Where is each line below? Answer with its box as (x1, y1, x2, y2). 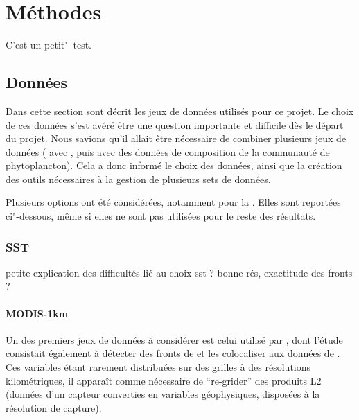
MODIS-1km (6, 306, 69, 320)
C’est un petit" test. (6, 37, 91, 52)
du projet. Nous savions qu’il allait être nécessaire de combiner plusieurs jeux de (6, 131, 347, 146)
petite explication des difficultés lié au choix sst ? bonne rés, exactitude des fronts (6, 265, 353, 279)
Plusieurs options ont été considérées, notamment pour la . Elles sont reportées (6, 195, 341, 209)
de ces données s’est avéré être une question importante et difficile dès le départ (6, 117, 344, 132)
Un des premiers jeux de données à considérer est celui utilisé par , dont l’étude (6, 332, 343, 347)
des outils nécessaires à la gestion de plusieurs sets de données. (6, 171, 271, 186)
